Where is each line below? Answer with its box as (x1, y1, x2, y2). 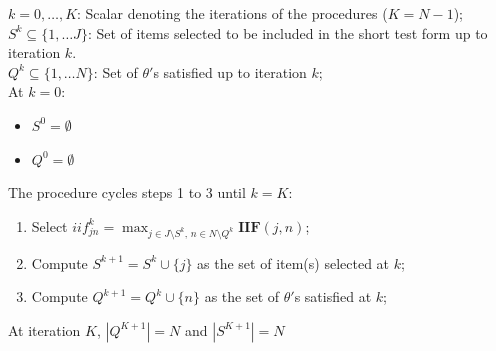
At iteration (8, 319, 81, 340)
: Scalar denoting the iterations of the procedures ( (77, 3, 388, 23)
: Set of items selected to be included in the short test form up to (87, 22, 488, 43)
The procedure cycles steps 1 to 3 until (8, 182, 246, 203)
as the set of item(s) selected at (197, 252, 390, 273)
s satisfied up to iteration (153, 61, 307, 82)
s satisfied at (294, 286, 372, 307)
